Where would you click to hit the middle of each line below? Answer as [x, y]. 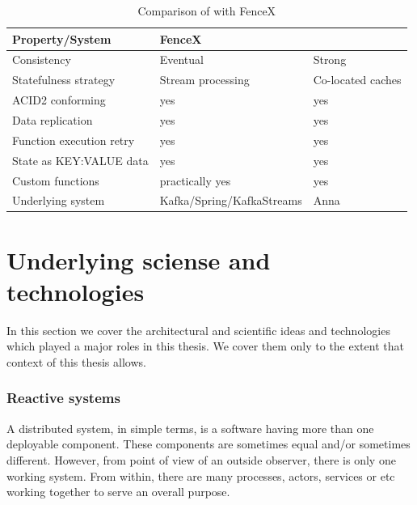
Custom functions [56, 180]
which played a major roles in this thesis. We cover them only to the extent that [205, 346]
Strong [330, 59]
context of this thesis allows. [76, 361]
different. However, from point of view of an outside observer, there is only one [201, 459]
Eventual [181, 59]
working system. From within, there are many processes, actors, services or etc [201, 475]
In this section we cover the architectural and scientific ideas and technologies [198, 330]
